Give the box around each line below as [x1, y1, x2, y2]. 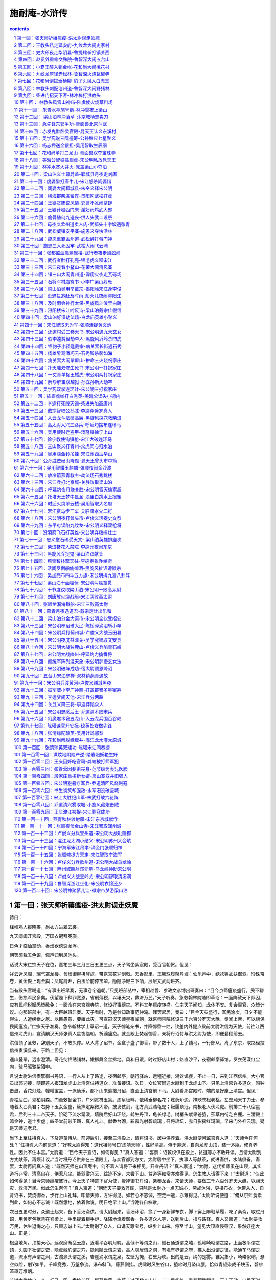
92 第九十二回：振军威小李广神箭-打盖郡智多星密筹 [14, 687, 122, 693]
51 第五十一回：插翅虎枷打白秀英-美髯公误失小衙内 [14, 393, 121, 399]
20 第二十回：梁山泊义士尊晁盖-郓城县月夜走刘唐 [14, 171, 117, 177]
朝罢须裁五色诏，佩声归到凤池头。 [9, 952, 81, 958]
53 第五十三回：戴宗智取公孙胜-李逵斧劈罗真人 [14, 408, 112, 414]
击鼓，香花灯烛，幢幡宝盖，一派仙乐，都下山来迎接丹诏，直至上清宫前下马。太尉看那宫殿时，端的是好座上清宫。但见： [9, 1087, 260, 1093]
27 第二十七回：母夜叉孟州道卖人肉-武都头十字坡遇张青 [14, 221, 130, 227]
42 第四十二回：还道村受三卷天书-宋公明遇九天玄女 [14, 328, 122, 335]
